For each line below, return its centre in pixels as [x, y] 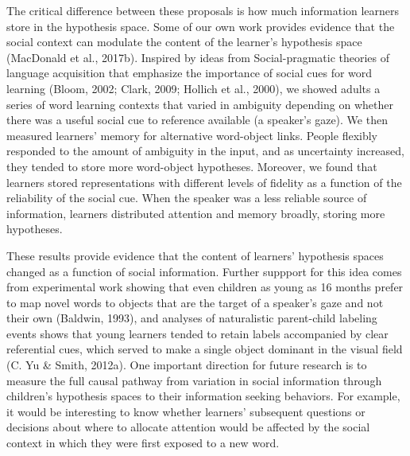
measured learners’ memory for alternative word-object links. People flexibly [192, 135]
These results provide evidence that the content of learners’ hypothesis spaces [195, 255]
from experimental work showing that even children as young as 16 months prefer [205, 287]
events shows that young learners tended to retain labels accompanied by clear [197, 333]
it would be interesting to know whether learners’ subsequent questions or [186, 411]
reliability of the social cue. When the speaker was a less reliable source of [187, 198]
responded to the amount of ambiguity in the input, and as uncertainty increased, [205, 151]
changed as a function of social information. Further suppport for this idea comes [204, 271]
